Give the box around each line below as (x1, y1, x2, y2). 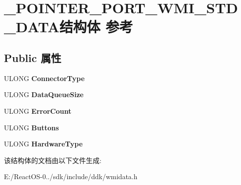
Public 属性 (4, 50, 61, 65)
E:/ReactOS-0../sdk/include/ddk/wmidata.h (4, 171, 138, 182)
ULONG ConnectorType (4, 73, 85, 83)
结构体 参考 (59, 17, 133, 37)
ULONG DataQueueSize (4, 89, 84, 100)
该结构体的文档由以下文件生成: (4, 155, 101, 165)
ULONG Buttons (4, 122, 59, 132)
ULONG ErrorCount (4, 105, 72, 116)
